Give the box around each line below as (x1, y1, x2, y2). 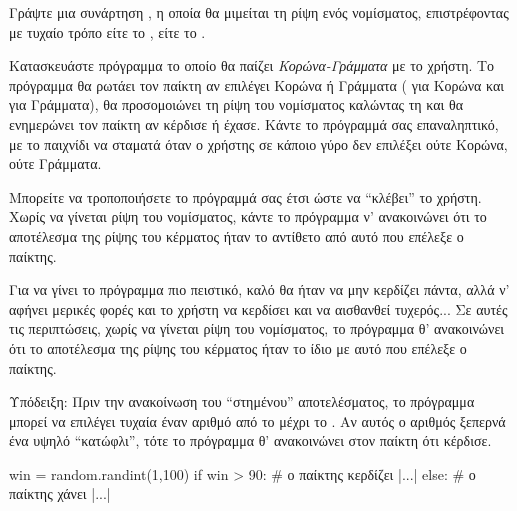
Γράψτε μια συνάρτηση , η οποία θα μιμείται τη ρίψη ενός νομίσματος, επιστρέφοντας (9, 2, 509, 22)
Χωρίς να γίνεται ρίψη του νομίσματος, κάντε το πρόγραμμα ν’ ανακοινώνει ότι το (9, 206, 487, 227)
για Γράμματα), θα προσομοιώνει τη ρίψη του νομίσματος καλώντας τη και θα (9, 94, 464, 115)
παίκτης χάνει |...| (9, 483, 111, 504)
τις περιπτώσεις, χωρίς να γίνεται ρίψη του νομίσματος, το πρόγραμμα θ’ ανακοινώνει (9, 318, 505, 339)
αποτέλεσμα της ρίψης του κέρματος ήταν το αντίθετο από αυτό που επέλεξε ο (9, 225, 464, 246)
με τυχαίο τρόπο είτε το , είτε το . (9, 21, 206, 42)
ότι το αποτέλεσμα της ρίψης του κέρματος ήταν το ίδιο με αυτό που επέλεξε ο (9, 337, 467, 358)
